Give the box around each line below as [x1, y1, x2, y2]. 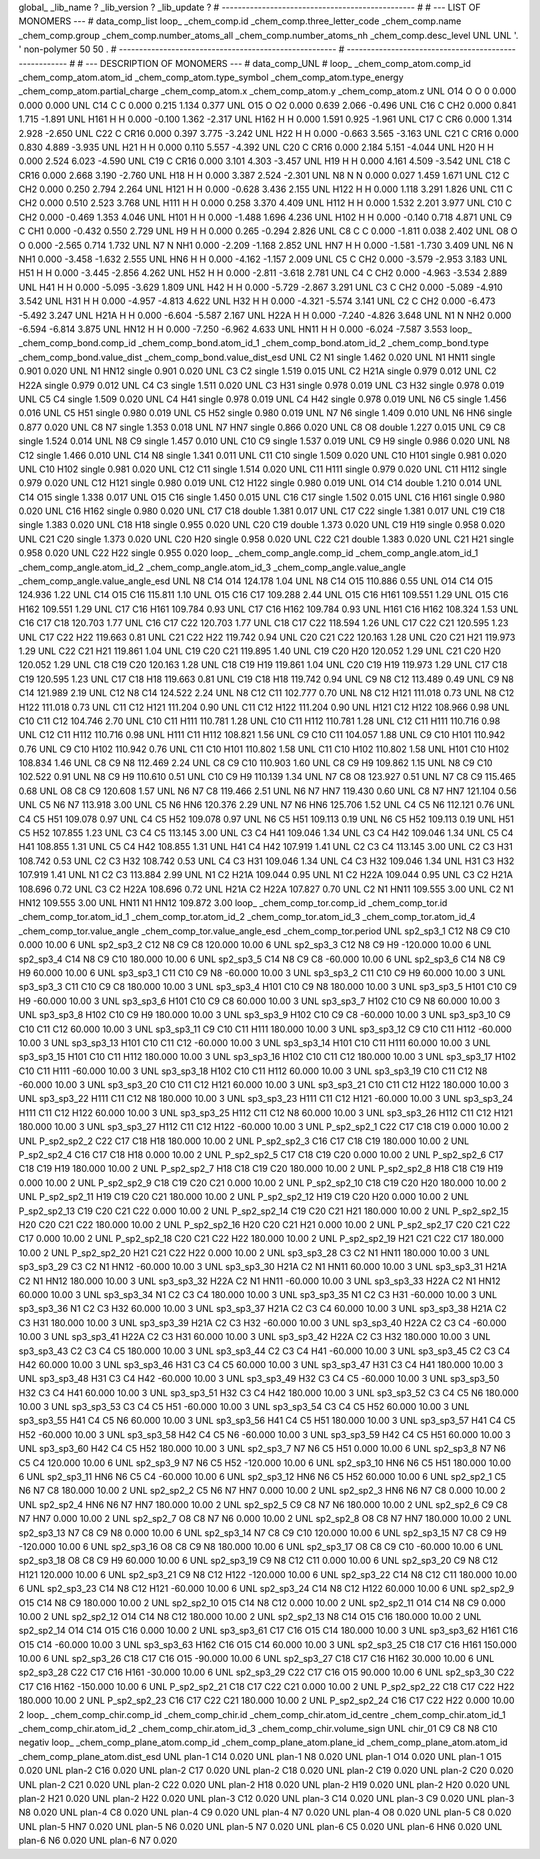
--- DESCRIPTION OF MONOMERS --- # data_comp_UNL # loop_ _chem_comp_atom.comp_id [85, 57, 472, 69]
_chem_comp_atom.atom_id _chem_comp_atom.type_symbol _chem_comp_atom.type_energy [18, 71, 404, 83]
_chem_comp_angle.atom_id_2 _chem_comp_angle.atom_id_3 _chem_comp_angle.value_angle [18, 561, 407, 573]
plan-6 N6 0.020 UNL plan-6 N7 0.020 [18, 1835, 178, 1847]
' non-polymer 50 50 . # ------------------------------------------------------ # [18, 43, 345, 55]
